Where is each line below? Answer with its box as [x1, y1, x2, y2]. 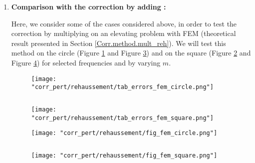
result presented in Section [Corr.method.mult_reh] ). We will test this [11, 37, 226, 48]
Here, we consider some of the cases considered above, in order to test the [11, 18, 237, 28]
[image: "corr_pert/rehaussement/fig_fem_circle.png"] [31, 129, 218, 137]
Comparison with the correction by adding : [11, 1, 166, 11]
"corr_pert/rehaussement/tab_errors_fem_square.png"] [31, 114, 214, 121]
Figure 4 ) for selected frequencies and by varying [11, 57, 161, 67]
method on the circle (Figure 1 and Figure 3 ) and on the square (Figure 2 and [11, 47, 251, 58]
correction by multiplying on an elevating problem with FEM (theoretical [11, 28, 236, 38]
